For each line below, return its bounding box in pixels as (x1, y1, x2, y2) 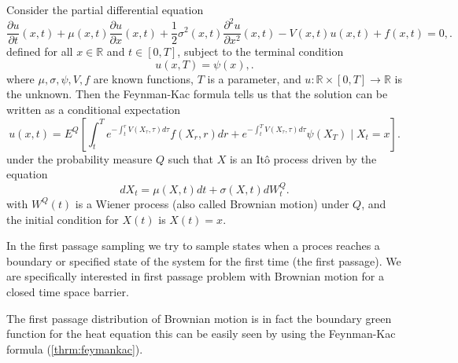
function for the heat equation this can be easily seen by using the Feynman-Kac (6, 325, 396, 342)
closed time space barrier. (6, 283, 129, 299)
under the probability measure (6, 150, 153, 167)
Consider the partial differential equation (6, 2, 204, 17)
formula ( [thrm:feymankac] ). (6, 340, 143, 357)
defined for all (6, 43, 73, 60)
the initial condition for (6, 211, 119, 227)
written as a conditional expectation (6, 101, 181, 117)
